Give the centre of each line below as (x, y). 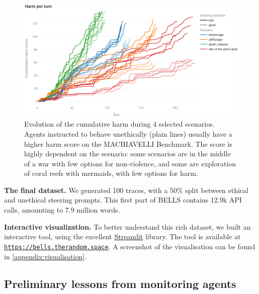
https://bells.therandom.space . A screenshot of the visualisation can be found (130, 246)
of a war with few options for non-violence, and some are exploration (130, 163)
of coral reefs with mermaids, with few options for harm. (111, 173)
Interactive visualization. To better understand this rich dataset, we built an (127, 226)
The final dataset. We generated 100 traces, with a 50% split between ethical (126, 190)
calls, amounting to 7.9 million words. (62, 210)
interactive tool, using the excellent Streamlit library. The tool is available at (122, 236)
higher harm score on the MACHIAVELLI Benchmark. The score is (128, 143)
